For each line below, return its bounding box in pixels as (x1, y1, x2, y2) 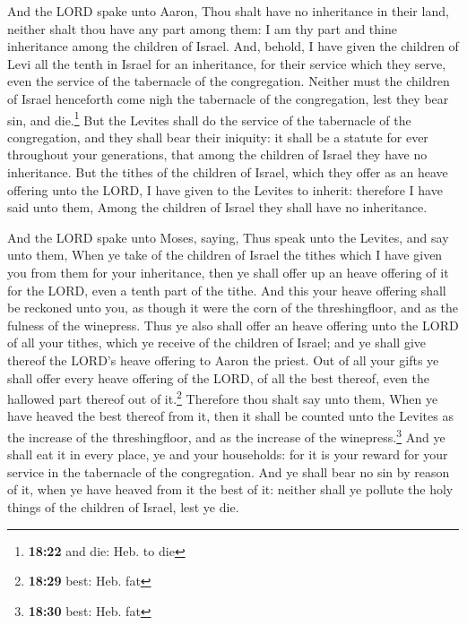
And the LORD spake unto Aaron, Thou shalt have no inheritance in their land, (7, 2, 449, 20)
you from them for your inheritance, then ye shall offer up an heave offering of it (7, 262, 449, 281)
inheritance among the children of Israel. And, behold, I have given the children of (7, 37, 459, 56)
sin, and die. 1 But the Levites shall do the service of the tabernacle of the (7, 107, 411, 129)
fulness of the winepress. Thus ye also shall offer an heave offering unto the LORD (7, 315, 459, 334)
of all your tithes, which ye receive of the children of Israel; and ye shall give (7, 333, 427, 352)
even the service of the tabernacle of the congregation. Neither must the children (7, 72, 450, 90)
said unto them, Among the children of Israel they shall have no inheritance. (7, 198, 428, 217)
